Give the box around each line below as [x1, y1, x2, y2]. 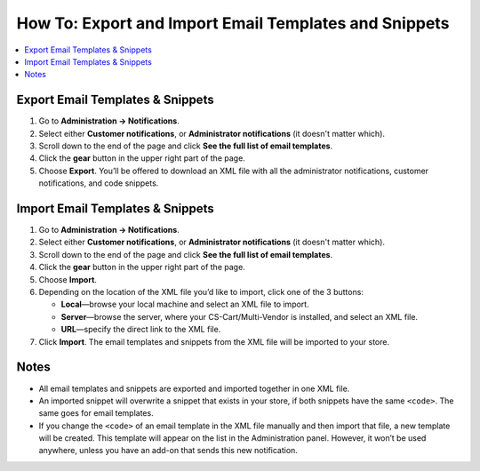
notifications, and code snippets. [38, 178, 159, 188]
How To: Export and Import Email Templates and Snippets [16, 13, 450, 33]
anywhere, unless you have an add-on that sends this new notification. [38, 445, 298, 456]
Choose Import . [38, 274, 98, 284]
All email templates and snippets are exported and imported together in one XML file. [38, 383, 350, 394]
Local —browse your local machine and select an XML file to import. [60, 299, 310, 310]
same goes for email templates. [38, 408, 155, 419]
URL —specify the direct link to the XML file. [60, 324, 221, 335]
